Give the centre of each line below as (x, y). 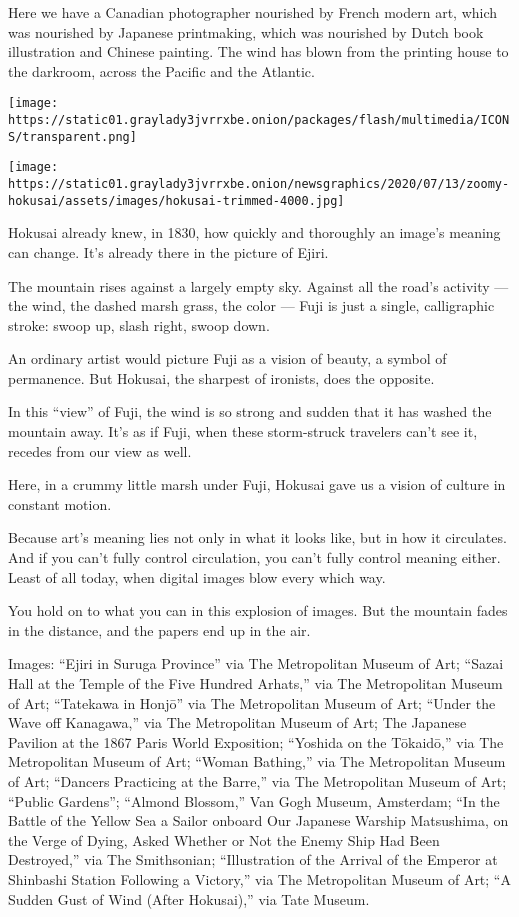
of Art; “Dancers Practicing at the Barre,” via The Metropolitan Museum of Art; (257, 780)
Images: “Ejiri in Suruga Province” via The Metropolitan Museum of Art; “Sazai (256, 663)
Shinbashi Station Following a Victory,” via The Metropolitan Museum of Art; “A (259, 878)
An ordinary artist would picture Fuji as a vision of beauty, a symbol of (227, 358)
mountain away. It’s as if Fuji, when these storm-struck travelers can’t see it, (243, 431)
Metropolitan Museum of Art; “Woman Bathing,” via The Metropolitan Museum (257, 761)
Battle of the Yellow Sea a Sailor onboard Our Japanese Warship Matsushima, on (258, 820)
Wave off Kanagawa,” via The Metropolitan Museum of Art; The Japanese (237, 722)
